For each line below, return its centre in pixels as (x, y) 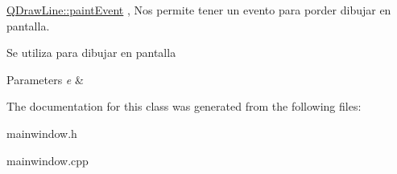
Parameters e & (45, 79)
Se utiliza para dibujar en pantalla (91, 53)
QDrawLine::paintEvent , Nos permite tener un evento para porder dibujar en (199, 10)
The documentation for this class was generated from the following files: (184, 106)
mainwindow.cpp (48, 160)
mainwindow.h (42, 133)
